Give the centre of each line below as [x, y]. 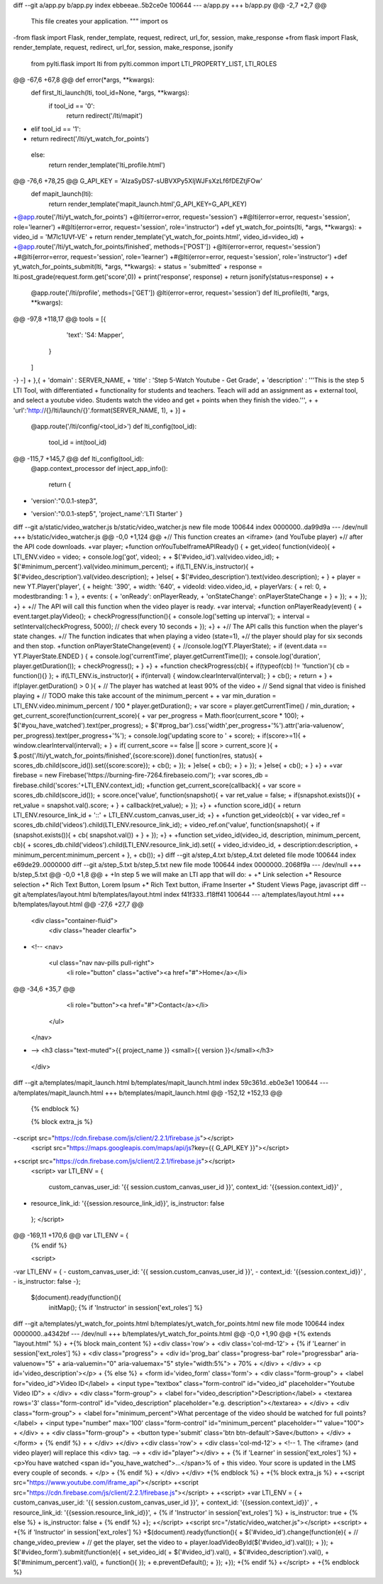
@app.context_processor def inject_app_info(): [99, 469]
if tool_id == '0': [72, 106]
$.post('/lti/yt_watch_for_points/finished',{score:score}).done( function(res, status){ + [138, 755]
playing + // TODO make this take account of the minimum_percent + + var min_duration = [145, 696]
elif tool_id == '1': [56, 129]
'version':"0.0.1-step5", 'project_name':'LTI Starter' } [107, 514]
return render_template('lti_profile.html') [107, 165]
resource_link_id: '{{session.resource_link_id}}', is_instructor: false [128, 1203]
